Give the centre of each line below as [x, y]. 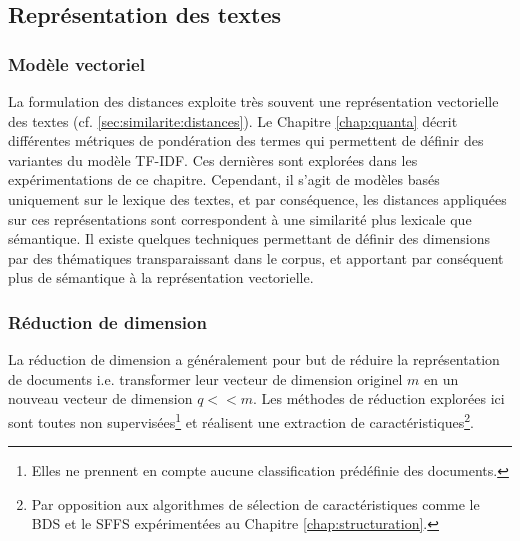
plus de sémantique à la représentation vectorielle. [161, 277]
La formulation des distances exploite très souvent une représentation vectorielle [253, 101]
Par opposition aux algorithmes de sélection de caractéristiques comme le [255, 503]
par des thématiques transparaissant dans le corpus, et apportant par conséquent [256, 257]
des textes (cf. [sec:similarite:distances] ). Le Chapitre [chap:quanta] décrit [233, 120]
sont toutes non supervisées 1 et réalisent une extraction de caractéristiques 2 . [241, 420]
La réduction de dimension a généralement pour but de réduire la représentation [254, 359]
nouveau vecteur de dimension [100, 398]
